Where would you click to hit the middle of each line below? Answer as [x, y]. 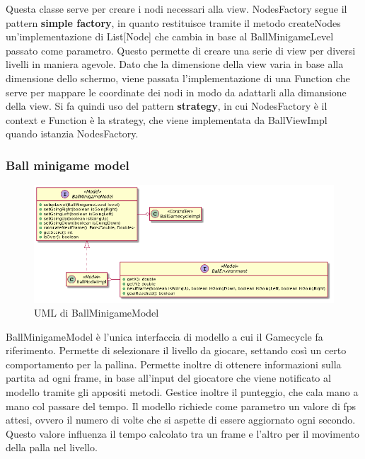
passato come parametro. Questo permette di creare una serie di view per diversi [181, 50]
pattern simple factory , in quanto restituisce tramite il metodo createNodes [173, 22]
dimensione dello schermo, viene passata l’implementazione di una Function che [178, 78]
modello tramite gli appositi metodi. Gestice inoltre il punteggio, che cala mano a [182, 392]
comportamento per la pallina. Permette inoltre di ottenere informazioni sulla [174, 364]
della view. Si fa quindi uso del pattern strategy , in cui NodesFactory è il [167, 106]
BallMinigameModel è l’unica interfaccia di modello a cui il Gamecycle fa [164, 336]
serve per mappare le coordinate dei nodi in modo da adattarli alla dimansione [176, 92]
